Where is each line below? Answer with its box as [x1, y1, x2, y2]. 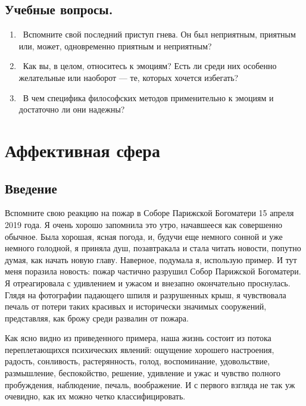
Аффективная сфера [5, 138, 160, 162]
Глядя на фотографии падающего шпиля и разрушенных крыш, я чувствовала [5, 288, 286, 301]
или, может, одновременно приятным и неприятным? [18, 39, 212, 52]
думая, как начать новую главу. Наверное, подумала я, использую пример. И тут [5, 253, 297, 266]
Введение [5, 179, 57, 197]
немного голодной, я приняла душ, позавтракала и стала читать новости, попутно [5, 242, 301, 254]
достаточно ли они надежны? [18, 103, 125, 115]
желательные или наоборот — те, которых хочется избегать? [18, 71, 239, 83]
